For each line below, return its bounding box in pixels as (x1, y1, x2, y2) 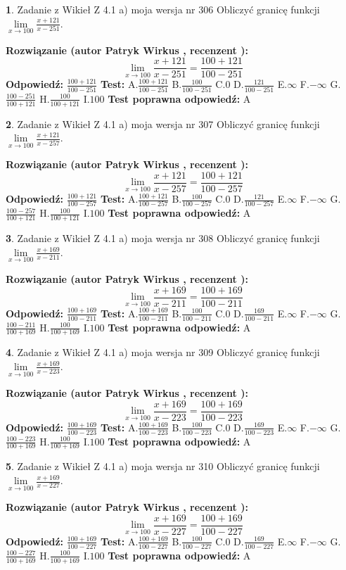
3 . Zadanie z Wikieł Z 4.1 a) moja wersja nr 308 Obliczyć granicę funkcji (6, 231, 320, 246)
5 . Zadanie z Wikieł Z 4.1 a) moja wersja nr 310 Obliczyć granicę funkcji (6, 459, 320, 474)
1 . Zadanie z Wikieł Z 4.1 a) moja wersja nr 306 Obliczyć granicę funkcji (6, 2, 320, 16)
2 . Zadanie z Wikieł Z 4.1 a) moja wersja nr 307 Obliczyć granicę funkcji (6, 116, 320, 131)
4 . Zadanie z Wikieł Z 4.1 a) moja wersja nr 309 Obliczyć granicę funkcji (6, 345, 320, 360)
